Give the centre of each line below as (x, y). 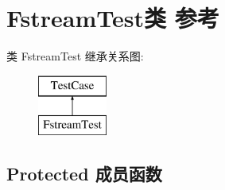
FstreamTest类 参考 (113, 18)
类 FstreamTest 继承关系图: (75, 56)
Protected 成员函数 (84, 174)
